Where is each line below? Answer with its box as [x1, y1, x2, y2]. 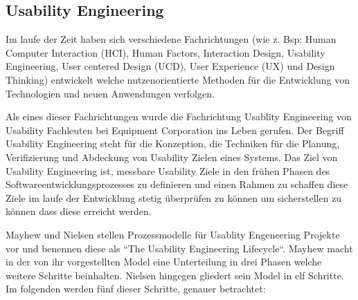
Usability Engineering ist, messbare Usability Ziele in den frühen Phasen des [6, 163, 330, 178]
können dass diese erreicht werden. [6, 204, 152, 218]
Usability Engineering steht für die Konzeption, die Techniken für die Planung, [6, 136, 340, 151]
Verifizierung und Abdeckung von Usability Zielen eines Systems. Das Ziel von [6, 149, 338, 164]
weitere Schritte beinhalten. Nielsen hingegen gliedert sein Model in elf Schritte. [6, 268, 344, 282]
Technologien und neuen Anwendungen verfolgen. [6, 86, 215, 100]
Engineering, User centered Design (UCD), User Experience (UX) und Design [6, 59, 335, 73]
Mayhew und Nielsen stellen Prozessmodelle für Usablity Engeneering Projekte [6, 227, 340, 241]
